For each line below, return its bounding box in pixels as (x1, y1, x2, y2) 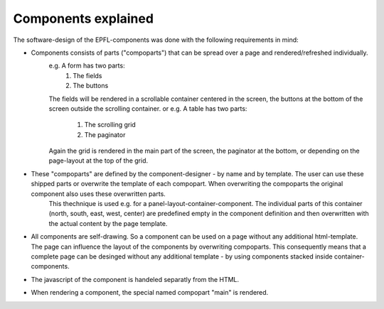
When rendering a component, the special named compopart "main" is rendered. (31, 288, 269, 297)
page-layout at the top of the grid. (48, 156, 149, 165)
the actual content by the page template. (48, 219, 168, 227)
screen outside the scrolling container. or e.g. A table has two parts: (48, 104, 247, 113)
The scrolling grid (84, 121, 137, 129)
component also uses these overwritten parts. (31, 189, 166, 198)
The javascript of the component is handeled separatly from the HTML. (31, 275, 240, 283)
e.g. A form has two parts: (48, 61, 125, 70)
